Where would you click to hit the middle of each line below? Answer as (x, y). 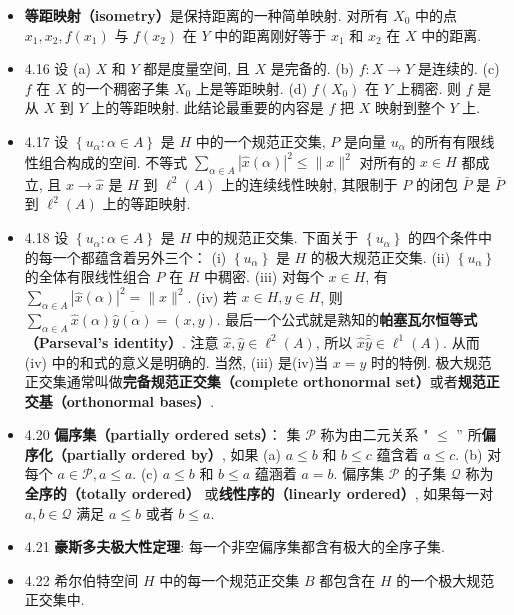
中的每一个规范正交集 (229, 579)
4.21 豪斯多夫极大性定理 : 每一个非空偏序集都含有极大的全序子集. (234, 546)
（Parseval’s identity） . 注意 (121, 341)
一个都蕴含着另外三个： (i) (139, 256)
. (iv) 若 (212, 296)
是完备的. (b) (312, 68)
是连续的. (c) (458, 68)
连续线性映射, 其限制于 (323, 183)
